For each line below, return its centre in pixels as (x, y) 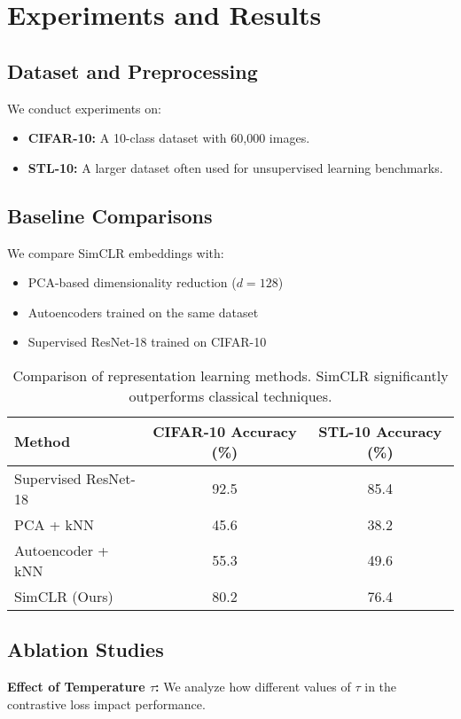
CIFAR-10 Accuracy (225, 431)
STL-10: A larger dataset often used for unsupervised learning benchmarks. (235, 167)
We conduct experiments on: (84, 108)
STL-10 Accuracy (380, 431)
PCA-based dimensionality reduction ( (132, 282)
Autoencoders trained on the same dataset (143, 312)
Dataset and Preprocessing (133, 70)
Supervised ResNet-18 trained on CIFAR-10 (147, 342)
